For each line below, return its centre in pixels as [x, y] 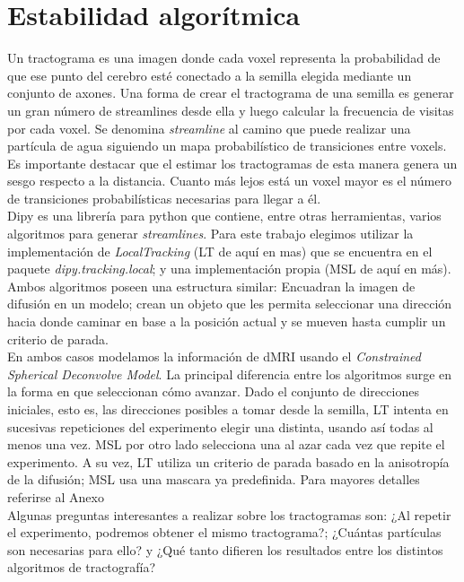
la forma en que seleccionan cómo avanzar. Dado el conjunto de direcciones [213, 391]
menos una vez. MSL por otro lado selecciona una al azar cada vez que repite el [226, 444]
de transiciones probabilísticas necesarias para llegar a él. [164, 198]
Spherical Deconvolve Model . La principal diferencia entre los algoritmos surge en [230, 374]
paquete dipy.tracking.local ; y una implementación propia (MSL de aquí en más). [229, 269]
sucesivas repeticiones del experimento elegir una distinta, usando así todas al [220, 426]
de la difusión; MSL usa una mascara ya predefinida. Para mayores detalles [214, 479]
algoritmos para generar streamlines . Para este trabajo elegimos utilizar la [210, 234]
